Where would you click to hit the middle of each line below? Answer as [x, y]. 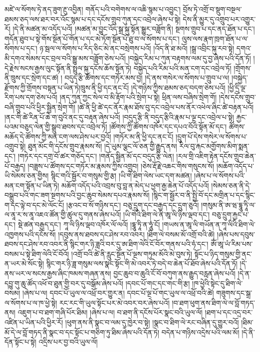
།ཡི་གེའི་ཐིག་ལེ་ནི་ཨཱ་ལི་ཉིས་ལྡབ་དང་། [166, 214]
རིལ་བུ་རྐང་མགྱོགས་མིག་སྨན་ [214, 146]
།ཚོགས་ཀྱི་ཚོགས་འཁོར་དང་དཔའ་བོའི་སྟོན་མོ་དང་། [168, 127]
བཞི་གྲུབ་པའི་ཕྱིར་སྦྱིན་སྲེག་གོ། [40, 107]
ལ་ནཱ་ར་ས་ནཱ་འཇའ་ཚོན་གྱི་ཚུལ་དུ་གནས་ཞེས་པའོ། [63, 214]
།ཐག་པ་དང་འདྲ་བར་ [229, 312]
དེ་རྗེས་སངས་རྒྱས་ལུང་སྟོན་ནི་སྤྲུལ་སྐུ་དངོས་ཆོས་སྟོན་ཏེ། [68, 68]
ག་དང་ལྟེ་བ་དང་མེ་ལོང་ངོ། [34, 204]
